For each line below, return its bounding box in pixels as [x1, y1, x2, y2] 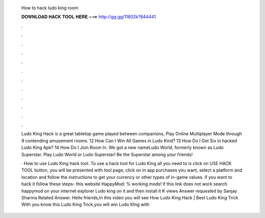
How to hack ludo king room [21, 5, 79, 11]
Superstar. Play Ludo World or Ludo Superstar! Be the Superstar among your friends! [21, 151, 193, 157]
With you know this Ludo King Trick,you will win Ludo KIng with [21, 201, 150, 208]
